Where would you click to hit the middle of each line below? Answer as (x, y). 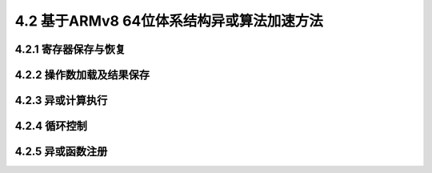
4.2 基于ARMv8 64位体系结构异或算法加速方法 (169, 21)
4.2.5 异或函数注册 (61, 152)
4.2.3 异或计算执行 (61, 101)
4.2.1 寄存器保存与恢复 (70, 49)
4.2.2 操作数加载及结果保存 (82, 75)
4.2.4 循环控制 (51, 126)
